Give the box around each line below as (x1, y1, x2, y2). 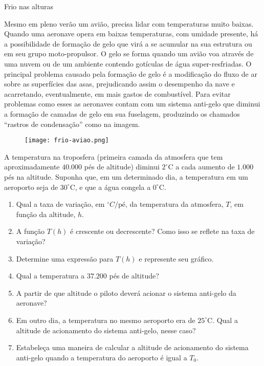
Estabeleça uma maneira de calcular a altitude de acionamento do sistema (16, 342, 249, 353)
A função (16, 226, 45, 236)
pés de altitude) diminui (84, 161, 160, 172)
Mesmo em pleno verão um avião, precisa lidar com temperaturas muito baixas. (4, 18, 254, 29)
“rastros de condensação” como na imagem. (4, 118, 140, 129)
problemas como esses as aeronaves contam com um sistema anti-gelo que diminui (4, 98, 260, 109)
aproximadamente (4, 161, 60, 172)
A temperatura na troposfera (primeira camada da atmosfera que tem (4, 151, 223, 162)
